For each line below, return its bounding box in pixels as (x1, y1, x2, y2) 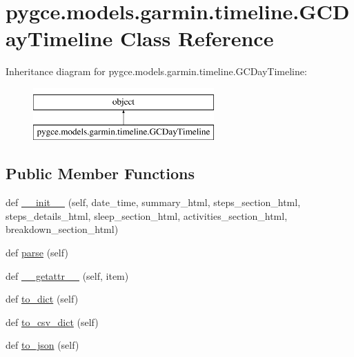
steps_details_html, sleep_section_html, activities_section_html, (6, 208, 288, 223)
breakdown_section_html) (6, 222, 119, 236)
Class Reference (119, 24, 274, 52)
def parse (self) (6, 245, 68, 260)
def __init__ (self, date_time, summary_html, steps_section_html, (6, 195, 301, 210)
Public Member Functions (6, 163, 195, 184)
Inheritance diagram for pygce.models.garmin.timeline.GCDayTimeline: (6, 64, 307, 79)
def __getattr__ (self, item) (6, 268, 129, 283)
